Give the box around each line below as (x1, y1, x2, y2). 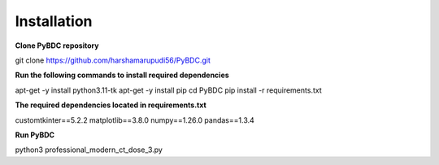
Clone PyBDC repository (15, 41, 99, 50)
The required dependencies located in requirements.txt (15, 100, 206, 110)
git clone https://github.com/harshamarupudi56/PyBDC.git (15, 55, 211, 65)
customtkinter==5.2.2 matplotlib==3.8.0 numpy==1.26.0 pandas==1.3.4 (15, 115, 255, 125)
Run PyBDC (15, 130, 55, 140)
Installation (15, 12, 93, 30)
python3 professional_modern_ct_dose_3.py (15, 145, 163, 154)
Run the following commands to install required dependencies (15, 70, 229, 80)
